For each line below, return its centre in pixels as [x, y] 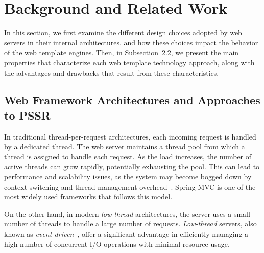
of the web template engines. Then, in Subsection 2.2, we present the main [122, 52]
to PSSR [27, 115]
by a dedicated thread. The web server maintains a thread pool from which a [125, 146]
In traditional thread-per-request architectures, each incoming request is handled [130, 136]
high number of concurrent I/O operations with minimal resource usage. [117, 244]
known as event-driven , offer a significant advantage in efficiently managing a [126, 234]
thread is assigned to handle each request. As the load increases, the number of [128, 156]
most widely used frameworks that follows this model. [88, 197]
